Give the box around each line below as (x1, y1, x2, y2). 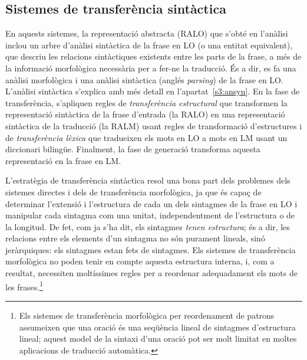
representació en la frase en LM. (5, 154, 121, 166)
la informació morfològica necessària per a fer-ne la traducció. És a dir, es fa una (5, 61, 296, 74)
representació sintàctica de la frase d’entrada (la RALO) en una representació (5, 108, 285, 120)
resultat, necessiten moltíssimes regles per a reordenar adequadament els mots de (5, 267, 298, 279)
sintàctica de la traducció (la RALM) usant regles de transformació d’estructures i (5, 119, 302, 132)
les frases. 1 (5, 279, 44, 293)
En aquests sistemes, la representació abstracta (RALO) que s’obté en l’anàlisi (5, 27, 288, 40)
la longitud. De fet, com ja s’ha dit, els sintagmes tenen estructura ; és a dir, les (5, 220, 290, 233)
